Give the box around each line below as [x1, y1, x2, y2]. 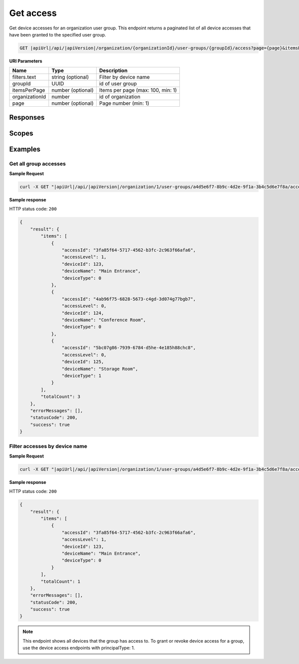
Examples [9, 145, 41, 153]
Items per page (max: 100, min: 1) [99, 87, 177, 94]
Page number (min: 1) [99, 100, 149, 107]
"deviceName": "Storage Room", [61, 366, 138, 372]
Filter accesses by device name [9, 443, 87, 449]
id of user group [99, 80, 137, 87]
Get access [9, 7, 57, 18]
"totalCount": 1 [40, 579, 81, 584]
